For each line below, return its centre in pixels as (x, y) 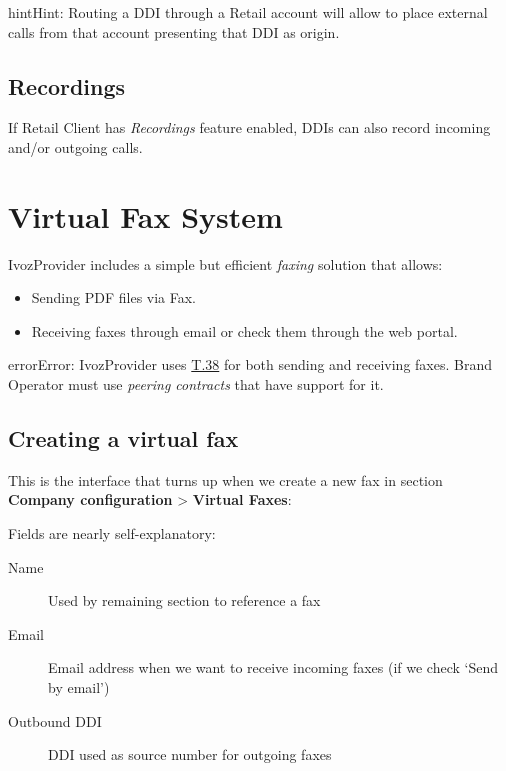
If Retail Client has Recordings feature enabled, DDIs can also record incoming (249, 127)
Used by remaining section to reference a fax (184, 600)
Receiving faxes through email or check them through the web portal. (244, 330)
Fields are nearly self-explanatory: (112, 533)
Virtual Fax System (145, 215)
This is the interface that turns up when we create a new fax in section (225, 479)
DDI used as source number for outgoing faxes (190, 754)
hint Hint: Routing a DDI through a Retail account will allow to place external (248, 12)
